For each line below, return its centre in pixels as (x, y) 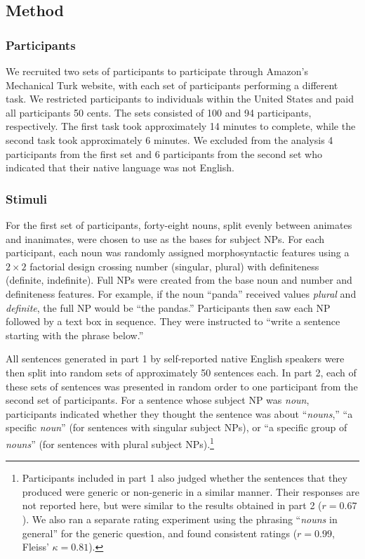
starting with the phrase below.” (75, 335)
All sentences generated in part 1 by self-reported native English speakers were (175, 359)
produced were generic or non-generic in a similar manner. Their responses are (191, 491)
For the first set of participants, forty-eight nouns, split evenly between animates (179, 224)
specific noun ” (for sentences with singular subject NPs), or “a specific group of (177, 427)
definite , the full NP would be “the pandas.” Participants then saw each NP (168, 307)
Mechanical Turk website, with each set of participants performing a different (172, 85)
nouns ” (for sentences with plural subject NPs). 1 (110, 442)
